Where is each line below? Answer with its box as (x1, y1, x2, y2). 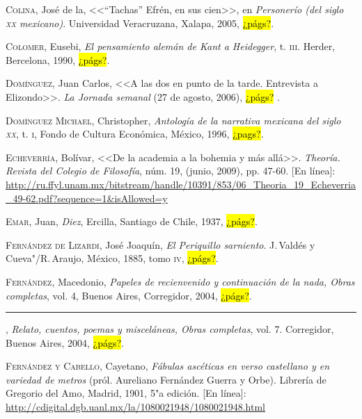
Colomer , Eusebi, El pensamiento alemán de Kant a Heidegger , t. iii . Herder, (6, 39, 336, 54)
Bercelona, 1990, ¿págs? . (6, 52, 110, 67)
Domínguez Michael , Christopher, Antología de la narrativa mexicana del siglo (6, 113, 341, 127)
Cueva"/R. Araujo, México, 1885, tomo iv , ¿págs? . (6, 251, 219, 265)
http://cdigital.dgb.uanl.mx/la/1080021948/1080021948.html (6, 400, 266, 414)
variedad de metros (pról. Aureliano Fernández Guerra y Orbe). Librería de (6, 372, 326, 386)
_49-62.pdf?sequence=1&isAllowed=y (6, 190, 168, 205)
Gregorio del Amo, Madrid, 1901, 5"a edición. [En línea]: (6, 386, 246, 400)
